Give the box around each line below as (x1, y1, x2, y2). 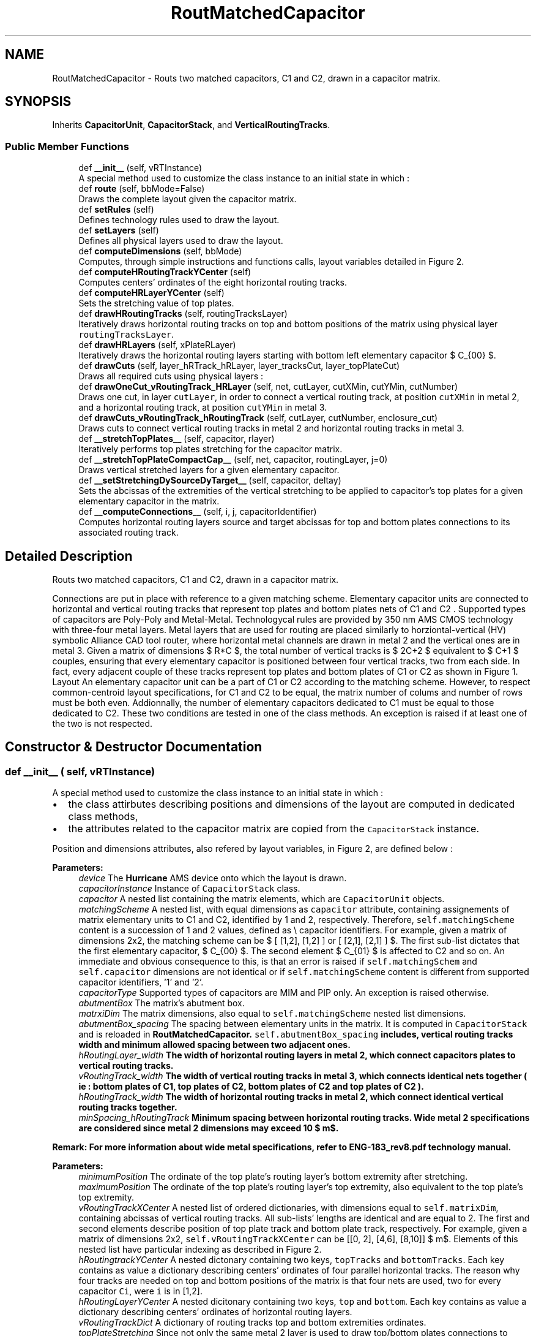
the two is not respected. (52, 718, 153, 729)
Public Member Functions (5, 140, 129, 153)
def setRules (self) (78, 204, 154, 215)
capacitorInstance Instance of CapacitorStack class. (78, 883, 300, 894)
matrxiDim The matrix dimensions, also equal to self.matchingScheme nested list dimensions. (78, 1008, 466, 1019)
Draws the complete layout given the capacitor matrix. (78, 194, 297, 205)
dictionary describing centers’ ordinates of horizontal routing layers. (78, 1307, 352, 1318)
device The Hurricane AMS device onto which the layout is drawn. (78, 873, 347, 884)
